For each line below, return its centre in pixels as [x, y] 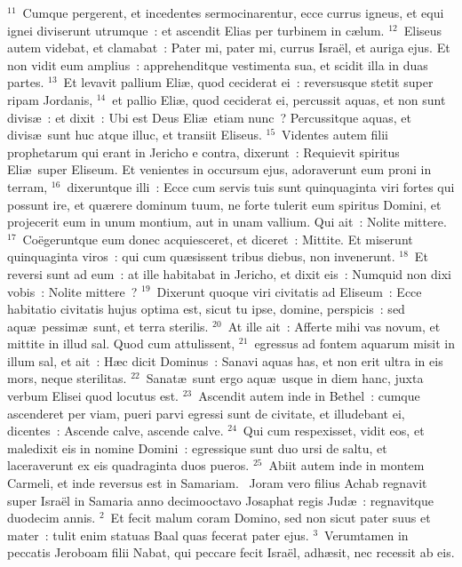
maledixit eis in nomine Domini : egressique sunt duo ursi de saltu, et [197, 447]
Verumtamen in [366, 535]
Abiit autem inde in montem [346, 465]
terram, [28, 186]
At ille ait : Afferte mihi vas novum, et [334, 326]
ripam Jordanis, [50, 99]
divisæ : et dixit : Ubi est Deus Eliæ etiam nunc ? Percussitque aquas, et [209, 117]
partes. [26, 82]
